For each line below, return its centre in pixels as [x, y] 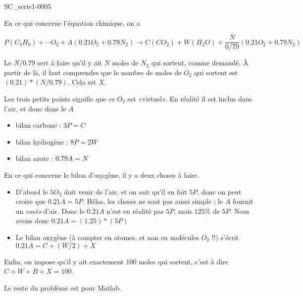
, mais [183, 211]
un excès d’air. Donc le [50, 211]
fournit [243, 201]
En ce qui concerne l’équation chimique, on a [72, 23]
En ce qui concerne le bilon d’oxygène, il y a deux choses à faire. [101, 175]
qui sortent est [216, 72]
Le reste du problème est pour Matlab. [63, 287]
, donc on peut [219, 191]
